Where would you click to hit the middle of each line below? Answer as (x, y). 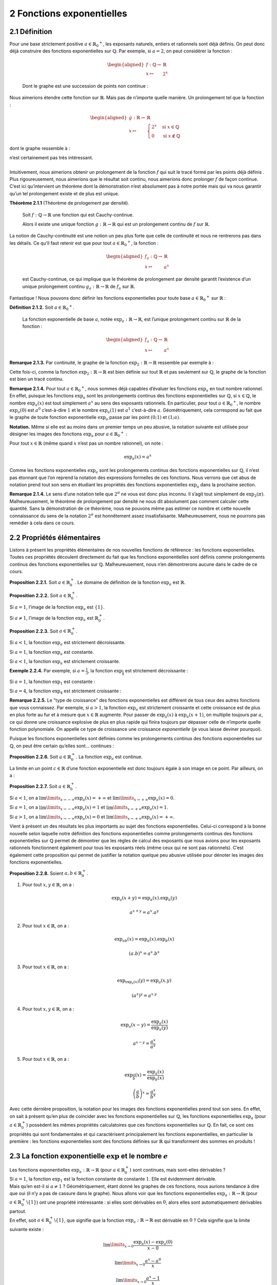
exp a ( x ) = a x (138, 457)
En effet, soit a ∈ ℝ (29, 1220)
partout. (18, 1211)
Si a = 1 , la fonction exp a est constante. (52, 653)
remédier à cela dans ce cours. (42, 523)
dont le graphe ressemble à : (40, 148)
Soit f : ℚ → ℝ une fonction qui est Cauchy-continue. (78, 215)
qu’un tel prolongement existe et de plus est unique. (64, 193)
